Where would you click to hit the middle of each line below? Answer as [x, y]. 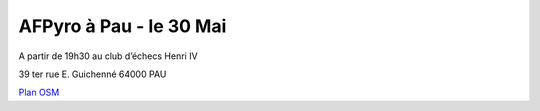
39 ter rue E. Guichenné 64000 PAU [92, 74]
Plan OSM [39, 92]
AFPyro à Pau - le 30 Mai [122, 26]
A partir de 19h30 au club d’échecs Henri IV [108, 56]
